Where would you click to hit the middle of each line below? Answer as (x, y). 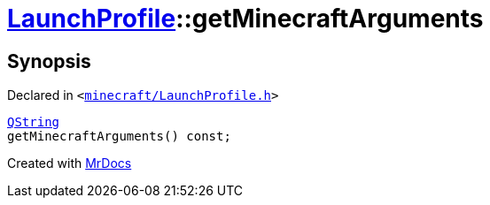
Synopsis (49, 61)
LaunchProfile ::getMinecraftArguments (245, 19)
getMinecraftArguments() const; (119, 137)
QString (34, 122)
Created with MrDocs (70, 163)
